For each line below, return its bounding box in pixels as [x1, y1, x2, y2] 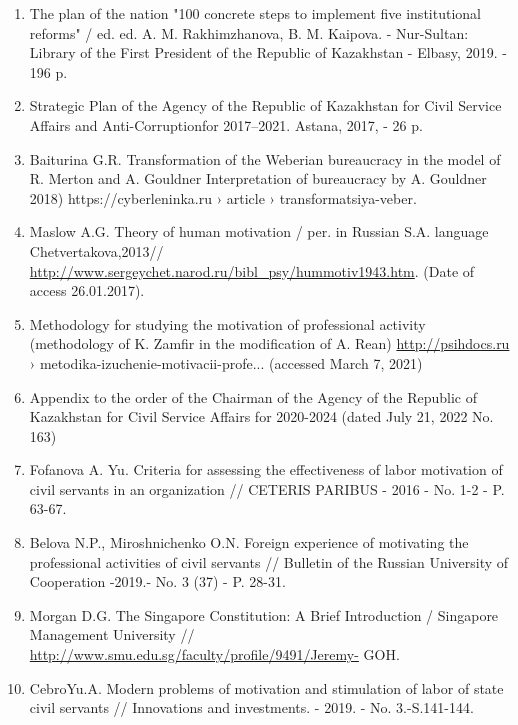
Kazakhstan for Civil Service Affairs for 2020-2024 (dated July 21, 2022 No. [29, 406, 494, 427]
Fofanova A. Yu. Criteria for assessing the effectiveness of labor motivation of [29, 459, 503, 480]
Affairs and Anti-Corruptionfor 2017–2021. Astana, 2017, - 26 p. [29, 114, 423, 135]
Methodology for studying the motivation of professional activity [29, 313, 426, 334]
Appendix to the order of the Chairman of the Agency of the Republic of [29, 386, 477, 407]
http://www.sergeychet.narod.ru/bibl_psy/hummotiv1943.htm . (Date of [29, 260, 475, 281]
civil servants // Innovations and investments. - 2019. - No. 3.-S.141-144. [29, 697, 474, 718]
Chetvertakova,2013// [29, 240, 164, 261]
